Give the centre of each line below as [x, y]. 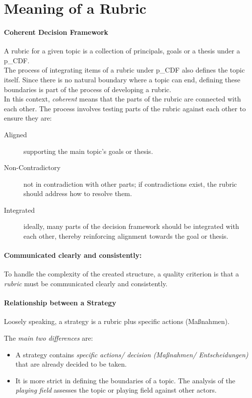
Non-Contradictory [32, 167]
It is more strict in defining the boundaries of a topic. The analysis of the [125, 380]
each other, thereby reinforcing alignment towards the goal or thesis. [126, 236]
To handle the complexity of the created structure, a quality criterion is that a [122, 274]
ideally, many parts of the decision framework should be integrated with [131, 226]
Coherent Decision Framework [56, 32]
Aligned [16, 134]
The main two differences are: [48, 338]
